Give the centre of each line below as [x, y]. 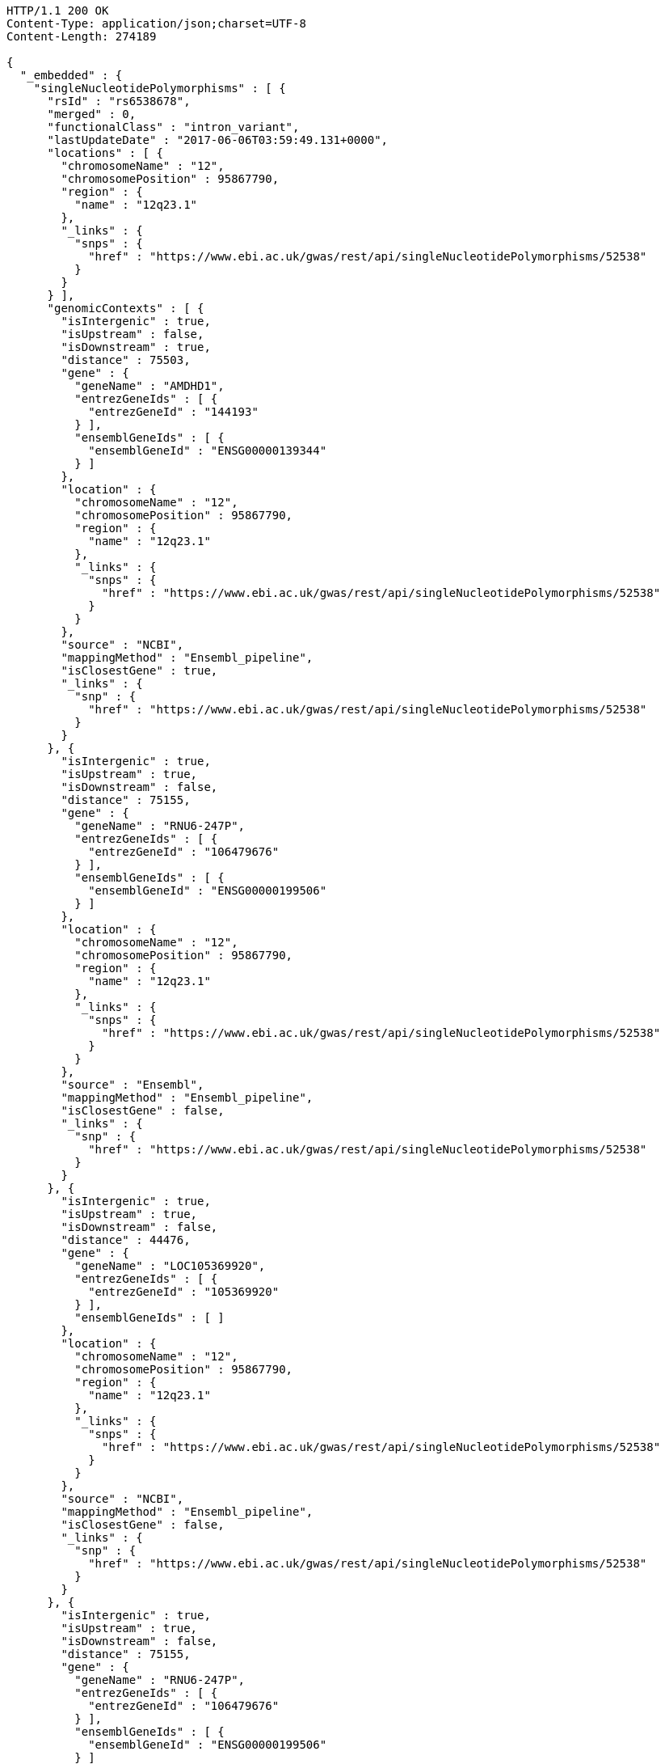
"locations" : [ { [105, 153]
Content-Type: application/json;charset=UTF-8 [156, 23]
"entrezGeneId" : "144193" [173, 412]
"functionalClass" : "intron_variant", [173, 127]
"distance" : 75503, [126, 360]
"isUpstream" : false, [133, 334]
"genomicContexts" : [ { [126, 308]
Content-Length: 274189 [82, 36]
